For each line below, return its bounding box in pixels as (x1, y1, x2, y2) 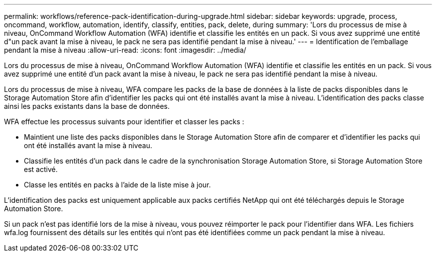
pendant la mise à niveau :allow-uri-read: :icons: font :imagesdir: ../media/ (4, 46, 246, 54)
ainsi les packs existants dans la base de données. (4, 102, 170, 110)
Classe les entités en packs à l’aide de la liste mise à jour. (24, 180, 211, 189)
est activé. (24, 165, 58, 173)
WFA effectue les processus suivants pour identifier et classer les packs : (4, 117, 244, 126)
